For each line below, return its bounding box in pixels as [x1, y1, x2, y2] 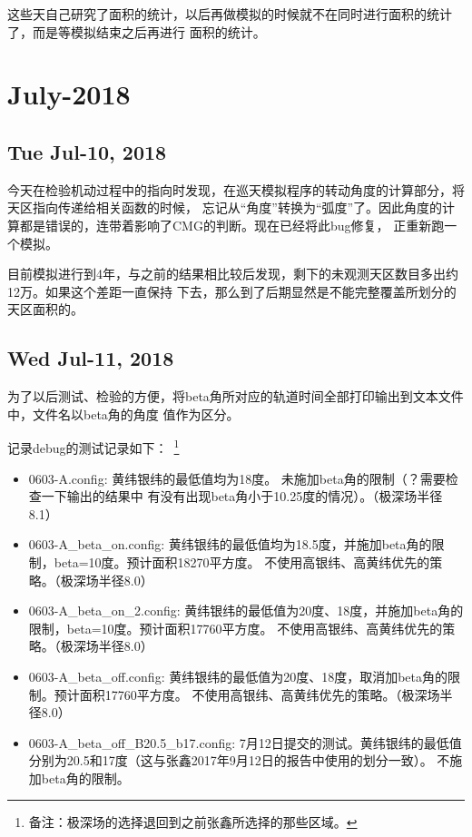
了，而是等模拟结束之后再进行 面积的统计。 [7, 22, 266, 41]
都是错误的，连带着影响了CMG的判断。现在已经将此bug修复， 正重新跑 [19, 215, 445, 234]
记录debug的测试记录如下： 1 [7, 436, 180, 457]
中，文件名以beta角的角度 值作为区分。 [7, 404, 240, 423]
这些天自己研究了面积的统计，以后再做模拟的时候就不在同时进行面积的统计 [7, 5, 452, 23]
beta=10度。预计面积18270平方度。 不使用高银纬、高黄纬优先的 [54, 552, 430, 571]
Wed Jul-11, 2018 [7, 344, 174, 372]
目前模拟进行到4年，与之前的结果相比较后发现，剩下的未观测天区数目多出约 [7, 264, 458, 283]
